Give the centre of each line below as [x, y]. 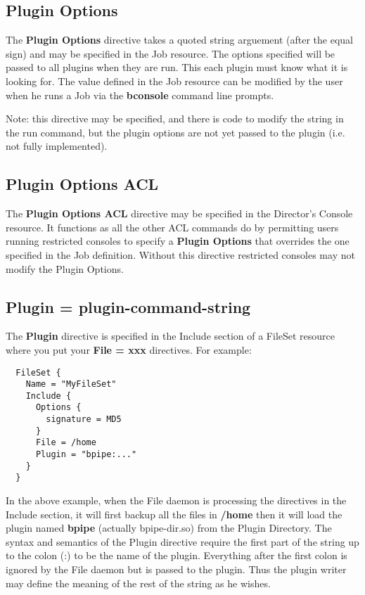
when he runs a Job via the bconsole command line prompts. [140, 95]
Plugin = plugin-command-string [128, 306]
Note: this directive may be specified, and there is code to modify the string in [175, 119]
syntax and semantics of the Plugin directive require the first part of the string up [182, 541]
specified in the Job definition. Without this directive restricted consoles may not [180, 254]
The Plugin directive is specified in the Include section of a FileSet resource [171, 336]
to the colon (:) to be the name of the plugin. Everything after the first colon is [177, 555]
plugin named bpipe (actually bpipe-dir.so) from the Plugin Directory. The [169, 528]
